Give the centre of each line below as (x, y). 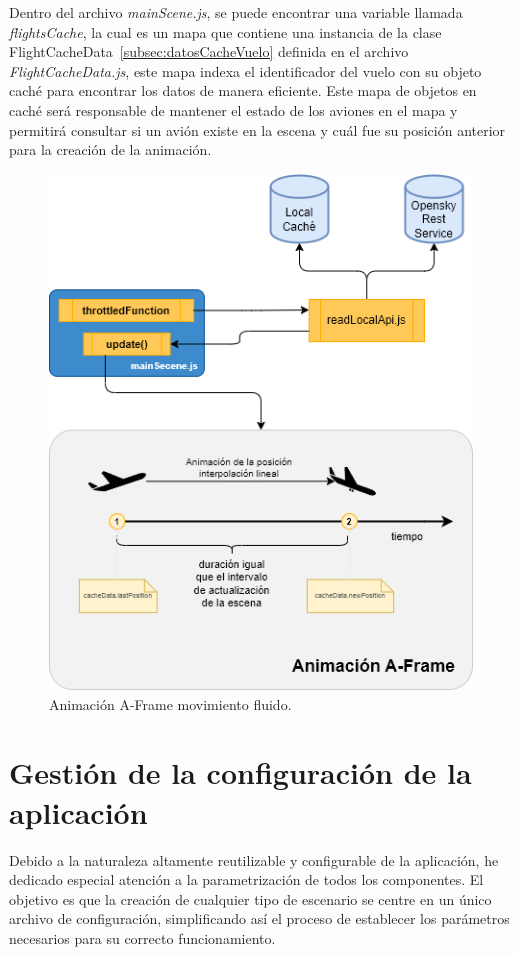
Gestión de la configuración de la (240, 772)
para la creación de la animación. (110, 149)
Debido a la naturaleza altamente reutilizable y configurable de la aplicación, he (254, 859)
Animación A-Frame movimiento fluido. (170, 703)
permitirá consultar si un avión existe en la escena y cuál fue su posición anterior (257, 129)
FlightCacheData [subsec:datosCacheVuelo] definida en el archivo (209, 51)
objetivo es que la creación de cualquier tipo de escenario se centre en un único (250, 898)
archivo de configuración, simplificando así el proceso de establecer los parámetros (259, 918)
